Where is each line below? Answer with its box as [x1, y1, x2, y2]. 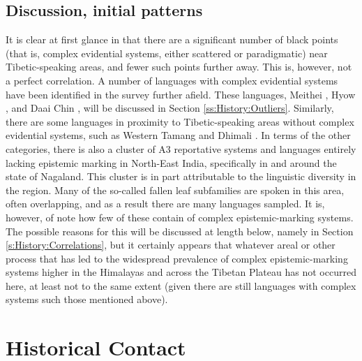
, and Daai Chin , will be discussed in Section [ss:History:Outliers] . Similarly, [6, 101, 334, 115]
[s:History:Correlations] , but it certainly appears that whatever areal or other [6, 237, 335, 252]
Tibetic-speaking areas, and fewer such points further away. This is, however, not [6, 59, 352, 74]
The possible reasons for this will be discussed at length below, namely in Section [6, 223, 354, 238]
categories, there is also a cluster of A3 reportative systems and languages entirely [6, 141, 356, 156]
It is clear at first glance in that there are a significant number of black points [6, 32, 338, 47]
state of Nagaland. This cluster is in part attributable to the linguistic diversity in [6, 169, 356, 184]
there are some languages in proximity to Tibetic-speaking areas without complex [6, 114, 354, 128]
